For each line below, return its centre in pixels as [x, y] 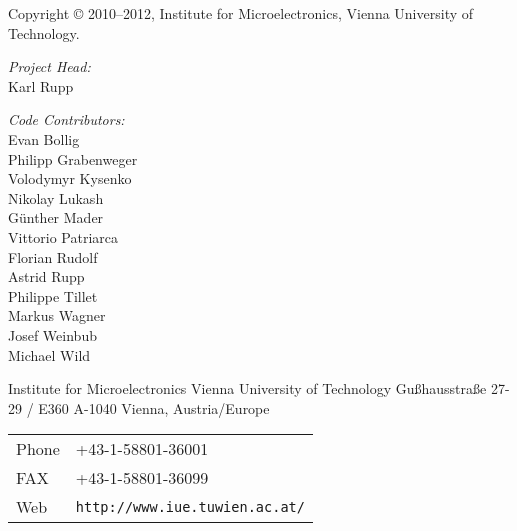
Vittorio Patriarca [63, 236]
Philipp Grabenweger [73, 158]
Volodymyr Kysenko [70, 178]
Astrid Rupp [46, 276]
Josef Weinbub [52, 334]
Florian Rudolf [53, 256]
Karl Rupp [41, 85]
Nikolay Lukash [56, 197]
